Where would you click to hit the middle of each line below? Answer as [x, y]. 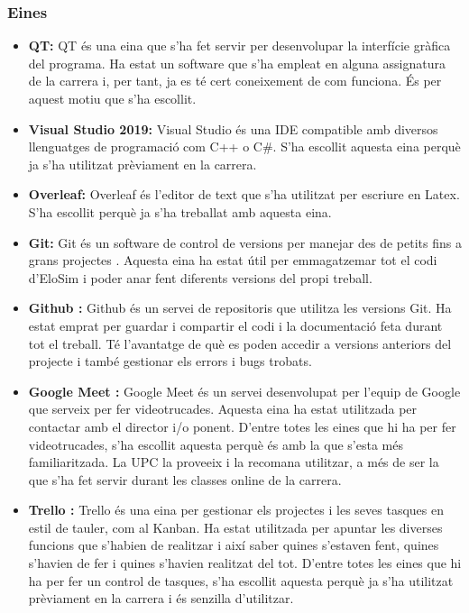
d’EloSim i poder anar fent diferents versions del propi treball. [200, 277]
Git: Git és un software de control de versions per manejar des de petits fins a [245, 242]
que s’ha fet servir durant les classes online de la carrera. [185, 479]
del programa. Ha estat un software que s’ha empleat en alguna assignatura [237, 63]
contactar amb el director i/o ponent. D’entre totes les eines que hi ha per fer [242, 426]
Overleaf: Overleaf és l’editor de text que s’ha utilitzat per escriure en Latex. [244, 194]
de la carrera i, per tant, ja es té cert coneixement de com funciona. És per [235, 81]
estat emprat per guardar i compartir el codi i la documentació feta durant [235, 325]
